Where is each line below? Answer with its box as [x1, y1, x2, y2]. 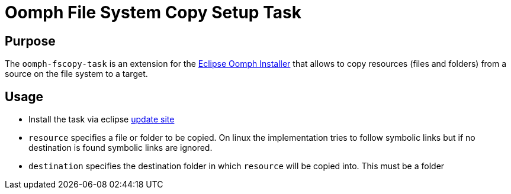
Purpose [5, 33, 56, 48]
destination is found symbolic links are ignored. [28, 143, 213, 153]
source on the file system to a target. [5, 69, 148, 79]
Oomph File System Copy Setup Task [5, 2, 301, 22]
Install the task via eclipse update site [28, 114, 175, 125]
